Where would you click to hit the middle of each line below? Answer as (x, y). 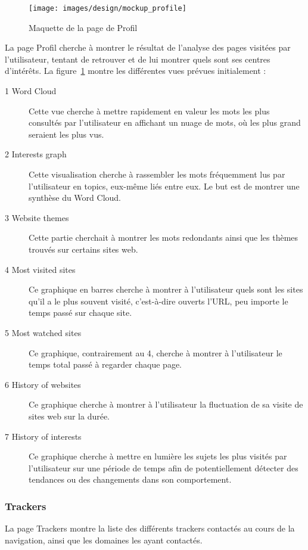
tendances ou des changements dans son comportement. (130, 479)
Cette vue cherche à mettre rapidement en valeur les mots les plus (149, 111)
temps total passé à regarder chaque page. (105, 364)
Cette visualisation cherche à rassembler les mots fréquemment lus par (157, 174)
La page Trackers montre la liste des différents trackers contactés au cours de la (150, 528)
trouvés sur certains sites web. (83, 249)
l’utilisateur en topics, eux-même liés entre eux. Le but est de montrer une (164, 186)
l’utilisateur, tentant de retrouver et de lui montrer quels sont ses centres (138, 59)
